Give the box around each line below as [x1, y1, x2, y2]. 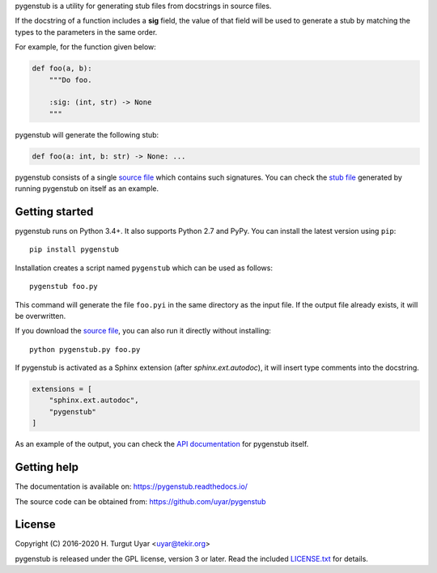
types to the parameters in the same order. [15, 27, 158, 36]
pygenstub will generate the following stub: [15, 129, 159, 139]
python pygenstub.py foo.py [29, 345, 141, 354]
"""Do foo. [49, 75, 92, 84]
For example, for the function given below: [15, 42, 157, 52]
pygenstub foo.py [29, 282, 98, 291]
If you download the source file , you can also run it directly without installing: [15, 326, 271, 336]
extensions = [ [32, 384, 92, 394]
